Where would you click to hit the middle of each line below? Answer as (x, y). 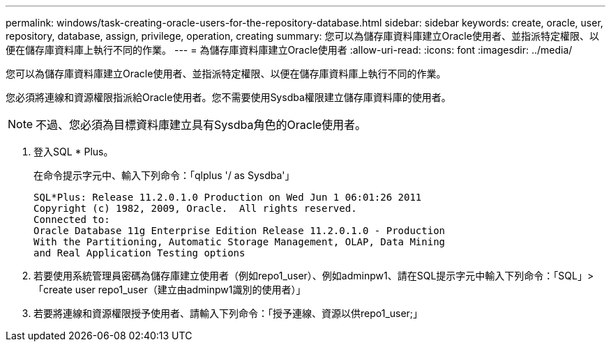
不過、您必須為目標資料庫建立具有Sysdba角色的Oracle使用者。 (201, 125)
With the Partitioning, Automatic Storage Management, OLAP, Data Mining (240, 242)
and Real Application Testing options (139, 253)
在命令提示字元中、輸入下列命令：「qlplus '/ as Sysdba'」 (164, 175)
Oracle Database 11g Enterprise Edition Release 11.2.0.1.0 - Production (240, 231)
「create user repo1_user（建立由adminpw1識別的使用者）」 (170, 290)
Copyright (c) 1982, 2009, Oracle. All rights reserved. (195, 208)
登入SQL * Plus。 (74, 152)
